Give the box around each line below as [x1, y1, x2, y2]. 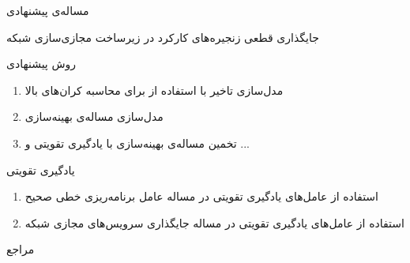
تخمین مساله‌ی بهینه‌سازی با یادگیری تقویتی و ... [24, 134, 250, 151]
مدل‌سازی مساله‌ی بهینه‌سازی [24, 108, 164, 125]
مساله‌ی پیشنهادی [6, 2, 89, 18]
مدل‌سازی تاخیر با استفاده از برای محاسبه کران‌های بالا [24, 81, 284, 98]
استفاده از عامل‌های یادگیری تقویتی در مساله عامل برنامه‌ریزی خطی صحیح [24, 188, 378, 205]
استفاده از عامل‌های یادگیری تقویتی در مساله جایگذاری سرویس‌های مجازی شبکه [24, 214, 404, 231]
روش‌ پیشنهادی [6, 55, 77, 72]
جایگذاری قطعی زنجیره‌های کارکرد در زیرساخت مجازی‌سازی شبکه [6, 28, 319, 45]
